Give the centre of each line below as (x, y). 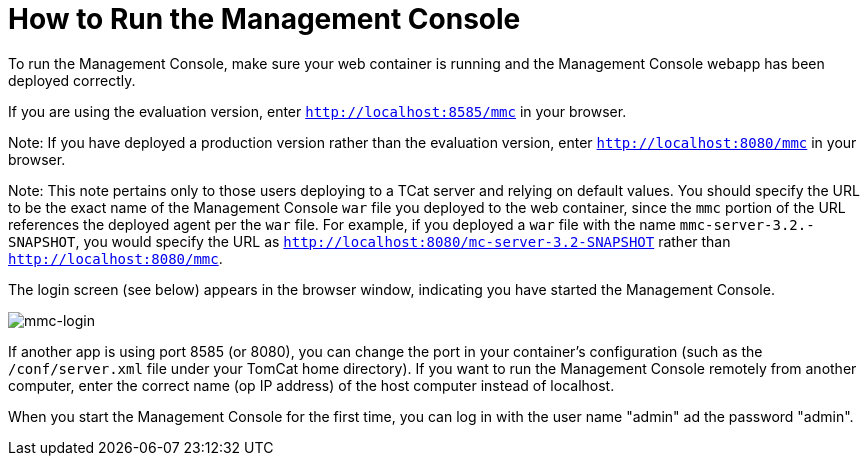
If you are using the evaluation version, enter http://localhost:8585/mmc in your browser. (317, 111)
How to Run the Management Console (264, 19)
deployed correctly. (72, 80)
